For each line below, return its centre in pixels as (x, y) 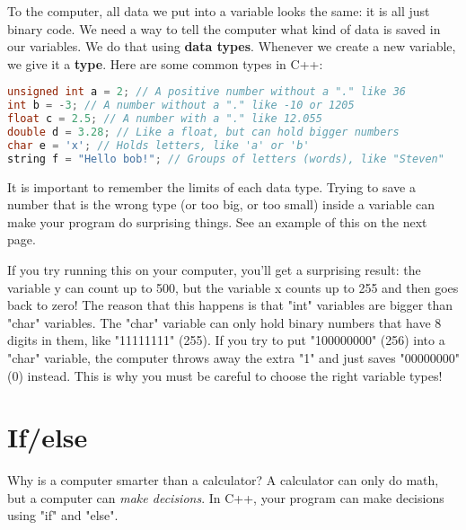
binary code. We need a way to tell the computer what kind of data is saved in (224, 28)
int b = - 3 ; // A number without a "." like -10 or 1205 (181, 106)
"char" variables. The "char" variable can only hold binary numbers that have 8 (224, 322)
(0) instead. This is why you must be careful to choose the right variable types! (225, 375)
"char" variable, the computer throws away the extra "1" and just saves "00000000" (233, 357)
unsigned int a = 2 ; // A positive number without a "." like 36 (207, 92)
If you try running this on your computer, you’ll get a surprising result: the (214, 269)
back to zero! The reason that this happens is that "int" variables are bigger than (230, 305)
